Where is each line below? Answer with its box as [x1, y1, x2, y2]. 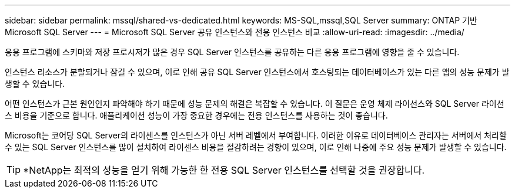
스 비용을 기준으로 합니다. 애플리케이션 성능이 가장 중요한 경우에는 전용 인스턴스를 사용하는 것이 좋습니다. [5, 110, 388, 120]
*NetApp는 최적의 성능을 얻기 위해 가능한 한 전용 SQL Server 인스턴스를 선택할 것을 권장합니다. [23, 164, 425, 176]
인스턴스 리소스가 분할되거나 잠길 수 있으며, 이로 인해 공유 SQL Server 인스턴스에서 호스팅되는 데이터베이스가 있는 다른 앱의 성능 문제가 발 [5, 67, 510, 77]
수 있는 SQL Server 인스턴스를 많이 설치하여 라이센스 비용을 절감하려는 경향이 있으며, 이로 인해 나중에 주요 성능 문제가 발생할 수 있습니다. [5, 142, 507, 152]
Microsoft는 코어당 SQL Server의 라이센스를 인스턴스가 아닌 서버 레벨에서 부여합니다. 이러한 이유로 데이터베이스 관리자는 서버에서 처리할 [5, 130, 507, 140]
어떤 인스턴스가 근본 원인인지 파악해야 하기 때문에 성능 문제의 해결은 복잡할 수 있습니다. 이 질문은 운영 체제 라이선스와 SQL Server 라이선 [5, 99, 504, 109]
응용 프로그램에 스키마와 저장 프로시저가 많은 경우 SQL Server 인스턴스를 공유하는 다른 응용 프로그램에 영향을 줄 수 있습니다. [5, 47, 460, 57]
